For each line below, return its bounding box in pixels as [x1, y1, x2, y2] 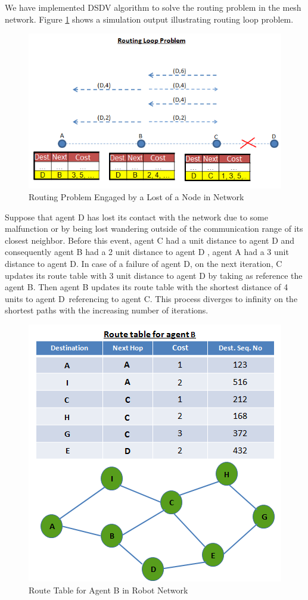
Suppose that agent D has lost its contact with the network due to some [5, 210, 268, 223]
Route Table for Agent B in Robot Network [29, 583, 188, 596]
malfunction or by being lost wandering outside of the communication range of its [5, 222, 303, 235]
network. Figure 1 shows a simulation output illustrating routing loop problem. [5, 13, 294, 25]
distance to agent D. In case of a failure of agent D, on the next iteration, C [5, 257, 282, 270]
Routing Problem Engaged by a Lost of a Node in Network [29, 191, 244, 203]
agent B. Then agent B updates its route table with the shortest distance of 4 [5, 281, 288, 293]
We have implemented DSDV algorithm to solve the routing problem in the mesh [5, 1, 301, 13]
